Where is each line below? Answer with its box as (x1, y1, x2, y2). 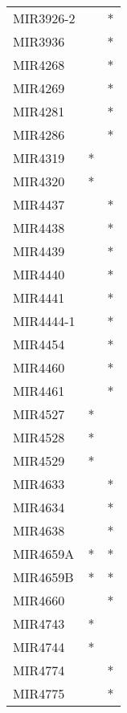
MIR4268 (13, 55, 65, 74)
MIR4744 (13, 638, 65, 656)
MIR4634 (13, 498, 65, 516)
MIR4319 (13, 149, 65, 167)
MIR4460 (13, 358, 65, 377)
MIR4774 (13, 661, 65, 679)
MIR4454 (13, 335, 65, 353)
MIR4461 (13, 381, 65, 400)
